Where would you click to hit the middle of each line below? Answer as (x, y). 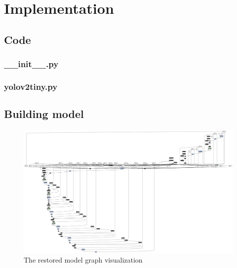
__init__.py (31, 64)
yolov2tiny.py (31, 86)
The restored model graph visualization (83, 260)
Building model (44, 114)
